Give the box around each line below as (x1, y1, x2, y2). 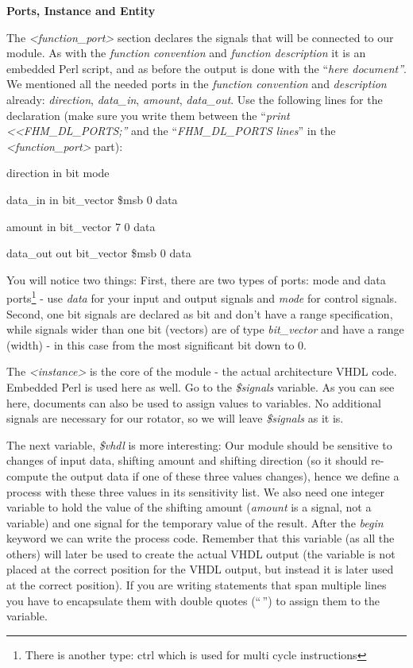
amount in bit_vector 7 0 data (6, 218, 156, 234)
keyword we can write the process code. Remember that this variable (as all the (6, 530, 395, 546)
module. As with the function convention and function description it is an (6, 44, 366, 61)
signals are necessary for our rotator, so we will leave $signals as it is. (6, 410, 344, 427)
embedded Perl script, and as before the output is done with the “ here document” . (6, 60, 407, 76)
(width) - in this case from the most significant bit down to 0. (6, 336, 307, 353)
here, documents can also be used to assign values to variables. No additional (6, 394, 381, 411)
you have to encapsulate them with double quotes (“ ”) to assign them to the (6, 592, 380, 608)
